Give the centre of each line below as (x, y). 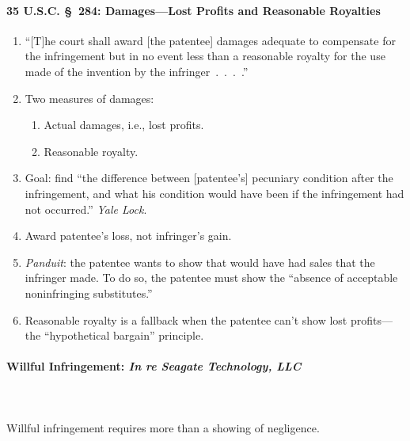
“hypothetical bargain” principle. (124, 335)
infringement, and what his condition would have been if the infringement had (214, 193)
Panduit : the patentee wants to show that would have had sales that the (200, 262)
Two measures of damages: (89, 98)
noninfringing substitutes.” (89, 293)
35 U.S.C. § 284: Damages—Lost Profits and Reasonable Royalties (194, 10)
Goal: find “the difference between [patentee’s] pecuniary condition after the (209, 178)
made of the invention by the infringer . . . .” (137, 71)
